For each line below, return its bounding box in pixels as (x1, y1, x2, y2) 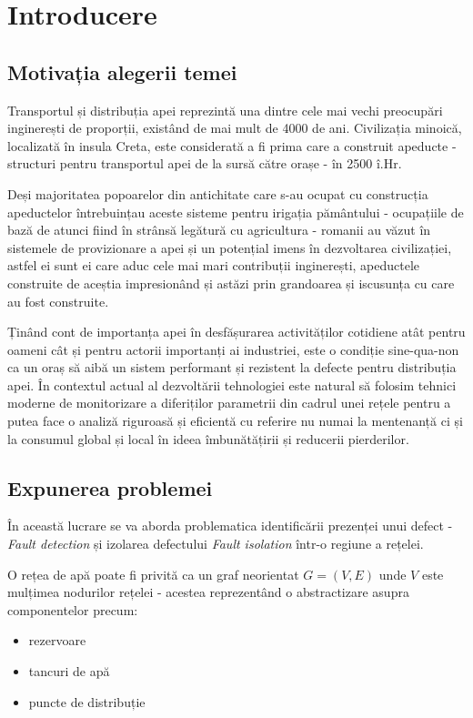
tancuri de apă (28, 662, 110, 681)
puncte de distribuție (28, 692, 146, 711)
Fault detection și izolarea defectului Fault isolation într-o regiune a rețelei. (7, 534, 424, 553)
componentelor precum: (7, 600, 138, 619)
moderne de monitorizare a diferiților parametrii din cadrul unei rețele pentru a (7, 393, 451, 412)
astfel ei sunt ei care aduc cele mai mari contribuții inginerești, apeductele (7, 256, 420, 275)
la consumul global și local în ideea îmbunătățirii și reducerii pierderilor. (7, 429, 409, 448)
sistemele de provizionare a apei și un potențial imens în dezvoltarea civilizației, (7, 238, 452, 257)
